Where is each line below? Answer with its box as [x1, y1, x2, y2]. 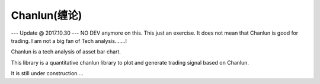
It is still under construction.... [11, 70, 84, 77]
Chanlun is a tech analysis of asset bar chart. [11, 48, 121, 55]
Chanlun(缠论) [11, 9, 82, 22]
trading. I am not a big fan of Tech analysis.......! [11, 37, 127, 44]
